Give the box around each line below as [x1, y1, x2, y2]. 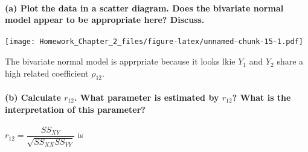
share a [277, 55, 304, 68]
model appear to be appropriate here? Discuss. [5, 13, 205, 26]
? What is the [232, 91, 291, 104]
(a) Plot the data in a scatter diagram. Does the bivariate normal [5, 1, 284, 14]
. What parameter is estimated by [74, 91, 219, 104]
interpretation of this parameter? [5, 103, 146, 115]
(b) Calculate [5, 91, 61, 104]
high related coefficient [5, 66, 89, 79]
